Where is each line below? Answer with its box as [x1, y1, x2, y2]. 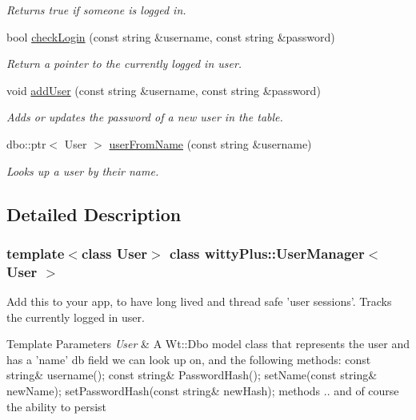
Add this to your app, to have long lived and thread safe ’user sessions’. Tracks [6, 293, 392, 310]
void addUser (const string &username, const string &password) [6, 81, 321, 98]
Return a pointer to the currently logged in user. [6, 55, 242, 72]
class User [81, 243, 148, 263]
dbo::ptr [6, 135, 46, 152]
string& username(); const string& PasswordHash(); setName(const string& [6, 367, 378, 383]
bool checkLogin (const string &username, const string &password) [6, 28, 335, 45]
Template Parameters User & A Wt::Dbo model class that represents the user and [6, 335, 410, 352]
